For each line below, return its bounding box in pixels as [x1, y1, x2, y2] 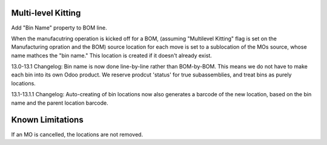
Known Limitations [11, 115, 84, 125]
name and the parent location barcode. [11, 99, 108, 106]
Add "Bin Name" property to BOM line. [11, 24, 107, 31]
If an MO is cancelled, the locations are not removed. [11, 131, 144, 138]
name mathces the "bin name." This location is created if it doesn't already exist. [11, 52, 212, 59]
